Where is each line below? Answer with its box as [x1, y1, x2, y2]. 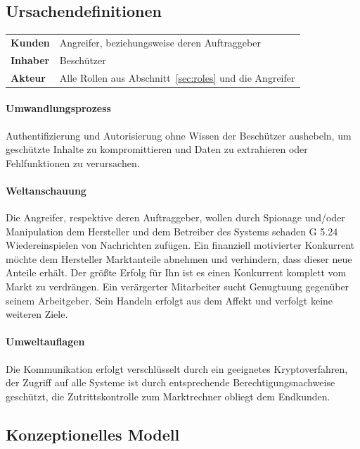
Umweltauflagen [6, 334, 85, 349]
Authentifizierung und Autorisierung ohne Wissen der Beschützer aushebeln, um [6, 128, 352, 142]
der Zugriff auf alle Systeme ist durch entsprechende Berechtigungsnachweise [6, 375, 335, 390]
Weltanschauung [6, 183, 86, 197]
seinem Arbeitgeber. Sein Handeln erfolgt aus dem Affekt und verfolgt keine [6, 293, 333, 307]
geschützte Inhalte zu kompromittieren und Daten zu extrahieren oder [6, 142, 308, 156]
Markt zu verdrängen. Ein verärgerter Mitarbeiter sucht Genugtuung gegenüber [6, 279, 349, 294]
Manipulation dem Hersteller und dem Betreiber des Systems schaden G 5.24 [6, 223, 338, 238]
